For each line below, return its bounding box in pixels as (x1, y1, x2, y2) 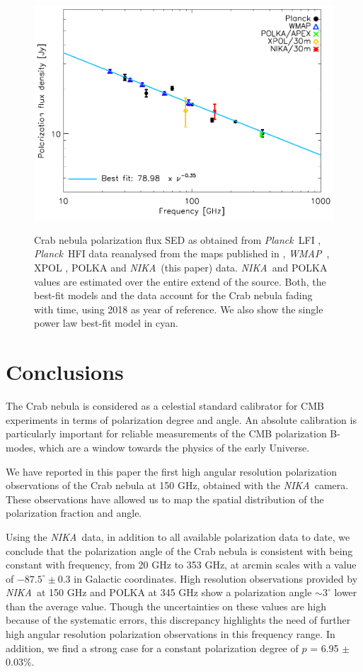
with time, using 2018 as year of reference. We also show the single (34, 301, 323, 316)
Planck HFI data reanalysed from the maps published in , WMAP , (34, 246, 330, 261)
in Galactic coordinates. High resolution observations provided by (74, 571, 358, 586)
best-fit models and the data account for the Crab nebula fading (34, 288, 313, 303)
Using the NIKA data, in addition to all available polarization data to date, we (6, 529, 350, 544)
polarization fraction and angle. (6, 505, 142, 520)
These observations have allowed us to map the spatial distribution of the (6, 491, 324, 506)
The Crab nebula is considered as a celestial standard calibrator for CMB (6, 398, 324, 413)
